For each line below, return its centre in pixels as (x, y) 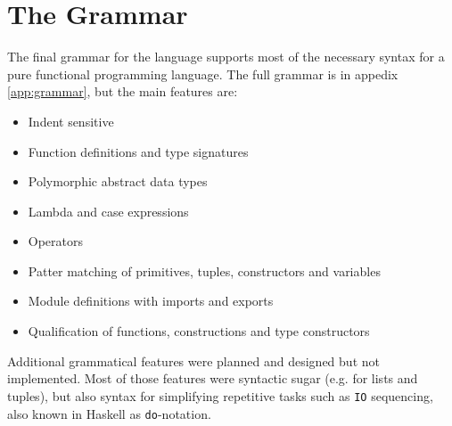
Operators (56, 241)
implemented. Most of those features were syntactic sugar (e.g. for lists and (213, 378)
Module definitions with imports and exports (151, 301)
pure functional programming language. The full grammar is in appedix (203, 74)
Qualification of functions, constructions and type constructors (199, 331)
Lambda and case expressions (108, 211)
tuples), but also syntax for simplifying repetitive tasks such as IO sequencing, (220, 395)
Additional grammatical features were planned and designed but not (193, 360)
